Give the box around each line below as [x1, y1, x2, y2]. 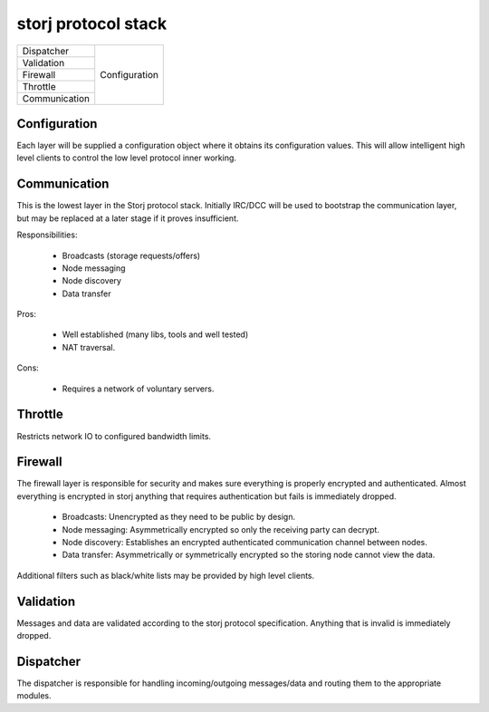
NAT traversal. [62, 342, 116, 352]
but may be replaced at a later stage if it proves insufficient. [16, 213, 239, 224]
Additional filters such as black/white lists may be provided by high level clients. [16, 570, 315, 581]
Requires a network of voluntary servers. [62, 383, 215, 394]
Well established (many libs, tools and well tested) [62, 329, 249, 340]
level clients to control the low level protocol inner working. [16, 152, 237, 163]
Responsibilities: [16, 229, 78, 240]
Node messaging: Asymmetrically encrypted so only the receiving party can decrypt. [62, 524, 380, 534]
